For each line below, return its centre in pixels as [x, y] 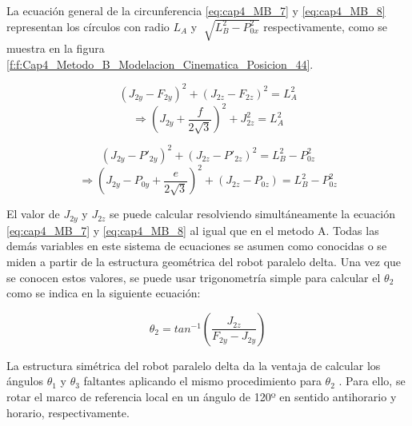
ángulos [25, 381]
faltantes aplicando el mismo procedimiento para [202, 381]
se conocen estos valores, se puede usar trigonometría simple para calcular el [194, 277]
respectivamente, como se [325, 26]
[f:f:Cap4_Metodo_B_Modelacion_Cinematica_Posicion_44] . [160, 64]
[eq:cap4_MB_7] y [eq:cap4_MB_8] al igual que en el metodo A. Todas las [193, 230]
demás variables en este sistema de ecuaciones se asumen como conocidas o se [197, 246]
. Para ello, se [372, 381]
